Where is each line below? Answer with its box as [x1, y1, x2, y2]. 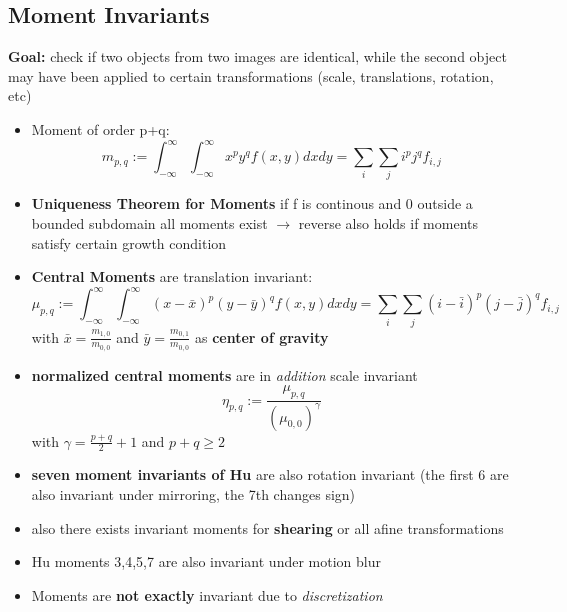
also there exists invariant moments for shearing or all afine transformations [31, 517, 504, 538]
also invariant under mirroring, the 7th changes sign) [31, 484, 356, 505]
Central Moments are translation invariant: [31, 266, 313, 287]
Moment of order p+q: [31, 118, 170, 139]
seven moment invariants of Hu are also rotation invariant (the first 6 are [31, 464, 509, 485]
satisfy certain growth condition [31, 232, 227, 253]
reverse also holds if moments [298, 213, 479, 233]
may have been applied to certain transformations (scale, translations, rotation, [8, 65, 494, 86]
